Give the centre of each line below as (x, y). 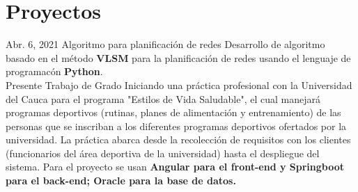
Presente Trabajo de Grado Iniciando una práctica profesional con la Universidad (179, 85)
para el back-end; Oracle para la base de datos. (121, 181)
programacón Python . (54, 71)
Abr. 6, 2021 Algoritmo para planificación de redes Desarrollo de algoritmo (165, 44)
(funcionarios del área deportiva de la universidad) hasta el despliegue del (163, 153)
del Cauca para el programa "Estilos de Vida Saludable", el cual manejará (163, 98)
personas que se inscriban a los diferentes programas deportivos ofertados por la (176, 126)
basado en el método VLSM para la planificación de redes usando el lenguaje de (178, 57)
